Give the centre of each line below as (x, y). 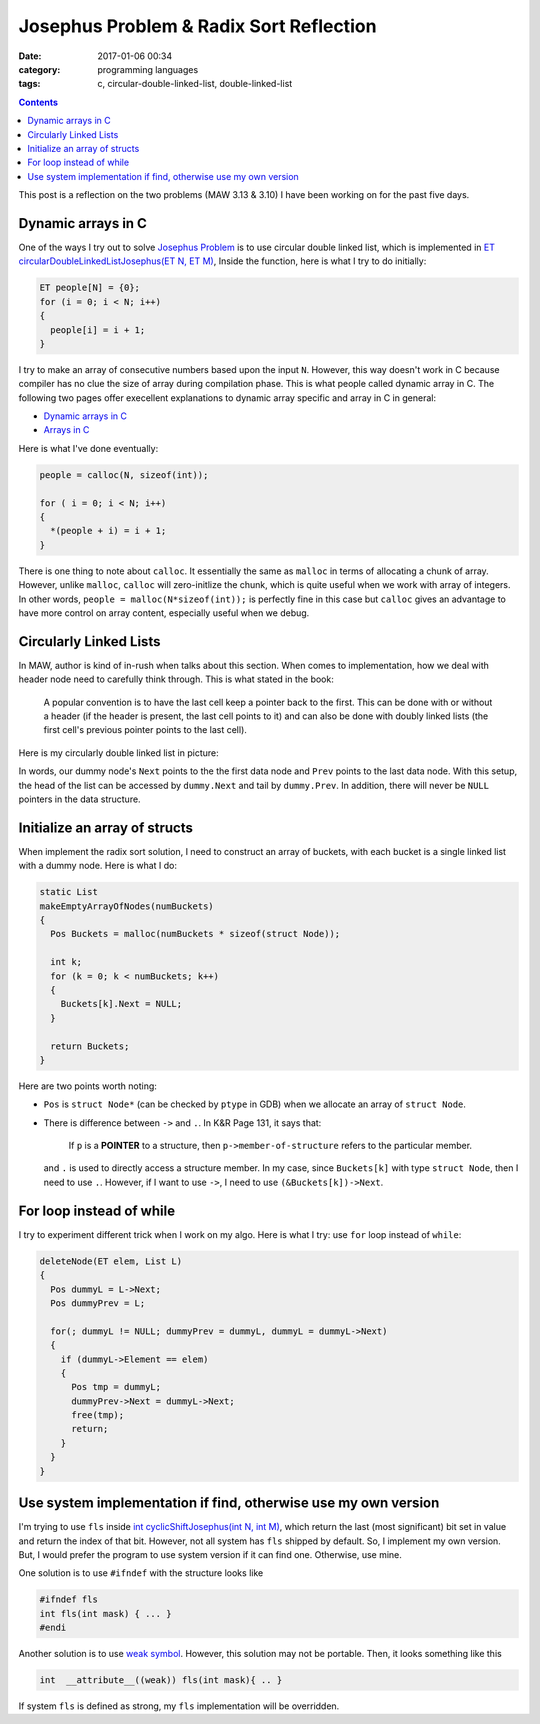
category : (39, 69)
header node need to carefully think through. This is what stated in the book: (176, 679)
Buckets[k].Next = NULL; (121, 1004)
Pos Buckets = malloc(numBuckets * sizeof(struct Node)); (195, 934)
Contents (38, 102)
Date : (30, 56)
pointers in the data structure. (79, 799)
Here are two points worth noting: (87, 1086)
